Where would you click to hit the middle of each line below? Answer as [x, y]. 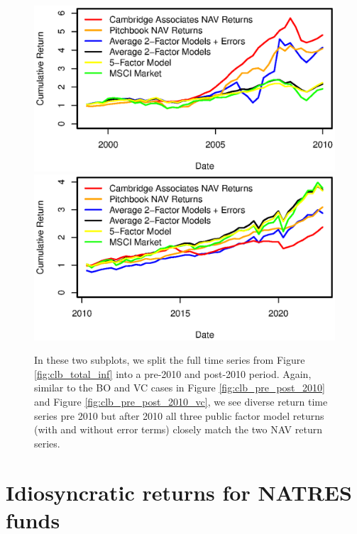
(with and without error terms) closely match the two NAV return [178, 429]
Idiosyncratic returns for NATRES [179, 492]
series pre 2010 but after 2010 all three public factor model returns [179, 415]
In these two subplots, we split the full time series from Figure [170, 360]
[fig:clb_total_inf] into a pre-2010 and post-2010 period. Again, [173, 373]
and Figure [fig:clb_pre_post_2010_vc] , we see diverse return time [181, 402]
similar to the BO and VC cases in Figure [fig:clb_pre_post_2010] [180, 388]
